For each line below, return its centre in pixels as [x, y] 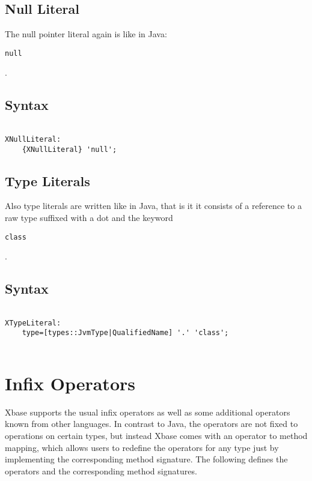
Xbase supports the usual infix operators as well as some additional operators [148, 412]
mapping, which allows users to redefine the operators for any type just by [142, 447]
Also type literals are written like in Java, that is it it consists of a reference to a [153, 206]
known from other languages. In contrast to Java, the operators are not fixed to [151, 424]
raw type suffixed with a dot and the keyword [89, 218]
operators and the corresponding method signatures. [101, 470]
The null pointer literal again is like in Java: [86, 34]
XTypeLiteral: [33, 323]
